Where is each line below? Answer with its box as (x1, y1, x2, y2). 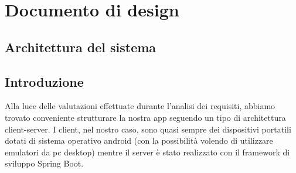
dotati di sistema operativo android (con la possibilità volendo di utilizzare (5, 134, 273, 147)
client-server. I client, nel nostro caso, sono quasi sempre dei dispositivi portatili (5, 123, 291, 135)
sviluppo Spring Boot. (5, 157, 84, 169)
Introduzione (5, 72, 84, 90)
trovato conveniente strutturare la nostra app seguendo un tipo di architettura (5, 111, 286, 123)
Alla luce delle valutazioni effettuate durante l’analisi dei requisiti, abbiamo (5, 100, 275, 112)
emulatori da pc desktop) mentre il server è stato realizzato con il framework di (5, 145, 290, 158)
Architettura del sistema (5, 38, 156, 56)
